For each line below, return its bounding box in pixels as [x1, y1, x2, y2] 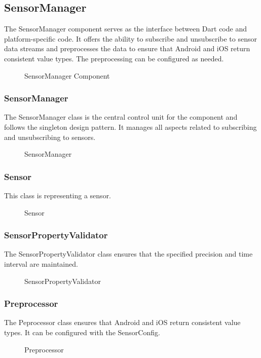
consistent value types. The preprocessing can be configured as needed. [4, 53, 224, 63]
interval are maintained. [4, 258, 78, 269]
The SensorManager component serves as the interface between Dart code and [4, 23, 247, 34]
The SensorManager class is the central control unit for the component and [4, 112, 238, 122]
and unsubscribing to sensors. [4, 131, 96, 142]
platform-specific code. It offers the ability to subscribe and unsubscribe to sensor [4, 33, 257, 44]
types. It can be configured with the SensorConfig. [4, 327, 160, 337]
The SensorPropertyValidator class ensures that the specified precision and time [4, 248, 253, 259]
